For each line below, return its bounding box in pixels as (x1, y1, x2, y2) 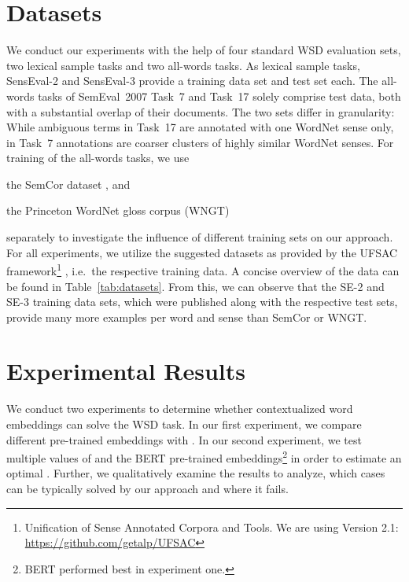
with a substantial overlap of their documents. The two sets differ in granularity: (6, 103, 395, 120)
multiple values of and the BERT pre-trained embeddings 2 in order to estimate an (6, 448, 402, 466)
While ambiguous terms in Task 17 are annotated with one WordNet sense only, (6, 119, 394, 135)
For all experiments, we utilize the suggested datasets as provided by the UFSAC (6, 244, 398, 260)
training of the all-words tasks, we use (6, 149, 190, 166)
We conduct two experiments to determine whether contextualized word (6, 400, 353, 417)
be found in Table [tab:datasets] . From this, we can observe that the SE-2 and (6, 278, 385, 294)
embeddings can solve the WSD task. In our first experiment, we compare (6, 416, 362, 432)
